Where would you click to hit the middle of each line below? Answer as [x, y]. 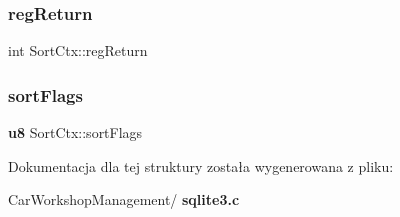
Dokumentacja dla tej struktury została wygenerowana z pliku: [201, 165]
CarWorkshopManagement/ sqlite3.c [124, 199]
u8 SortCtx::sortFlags [75, 132]
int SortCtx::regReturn [78, 50]
